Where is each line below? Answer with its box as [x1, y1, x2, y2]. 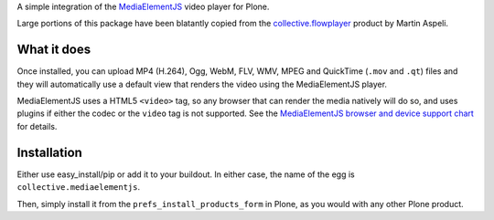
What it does [16, 42, 91, 58]
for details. [16, 120, 58, 131]
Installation [16, 144, 82, 160]
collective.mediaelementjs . [16, 182, 141, 193]
